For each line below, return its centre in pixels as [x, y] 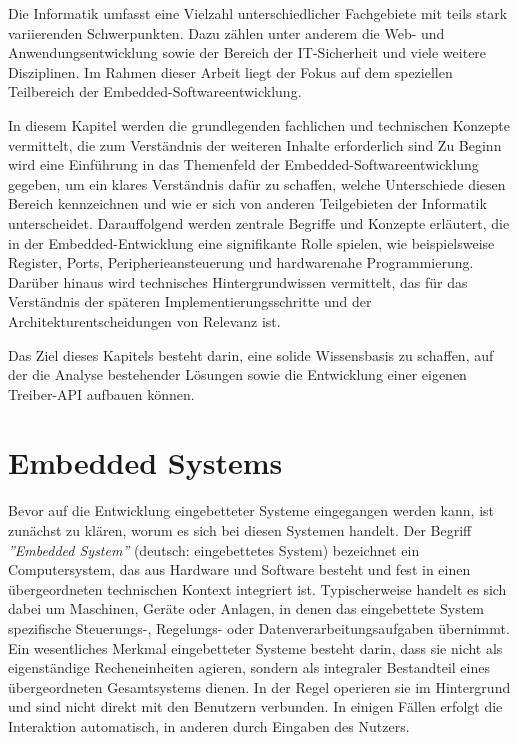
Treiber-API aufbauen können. [101, 393]
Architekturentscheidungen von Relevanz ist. [144, 320]
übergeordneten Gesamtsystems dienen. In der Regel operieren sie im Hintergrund [259, 686]
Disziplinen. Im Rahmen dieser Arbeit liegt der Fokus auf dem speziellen [230, 71]
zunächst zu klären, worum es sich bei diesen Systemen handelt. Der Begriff [240, 530]
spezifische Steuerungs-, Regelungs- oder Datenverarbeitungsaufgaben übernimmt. [259, 627]
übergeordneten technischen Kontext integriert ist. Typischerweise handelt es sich [257, 588]
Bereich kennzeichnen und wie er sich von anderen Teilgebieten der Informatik [247, 203]
